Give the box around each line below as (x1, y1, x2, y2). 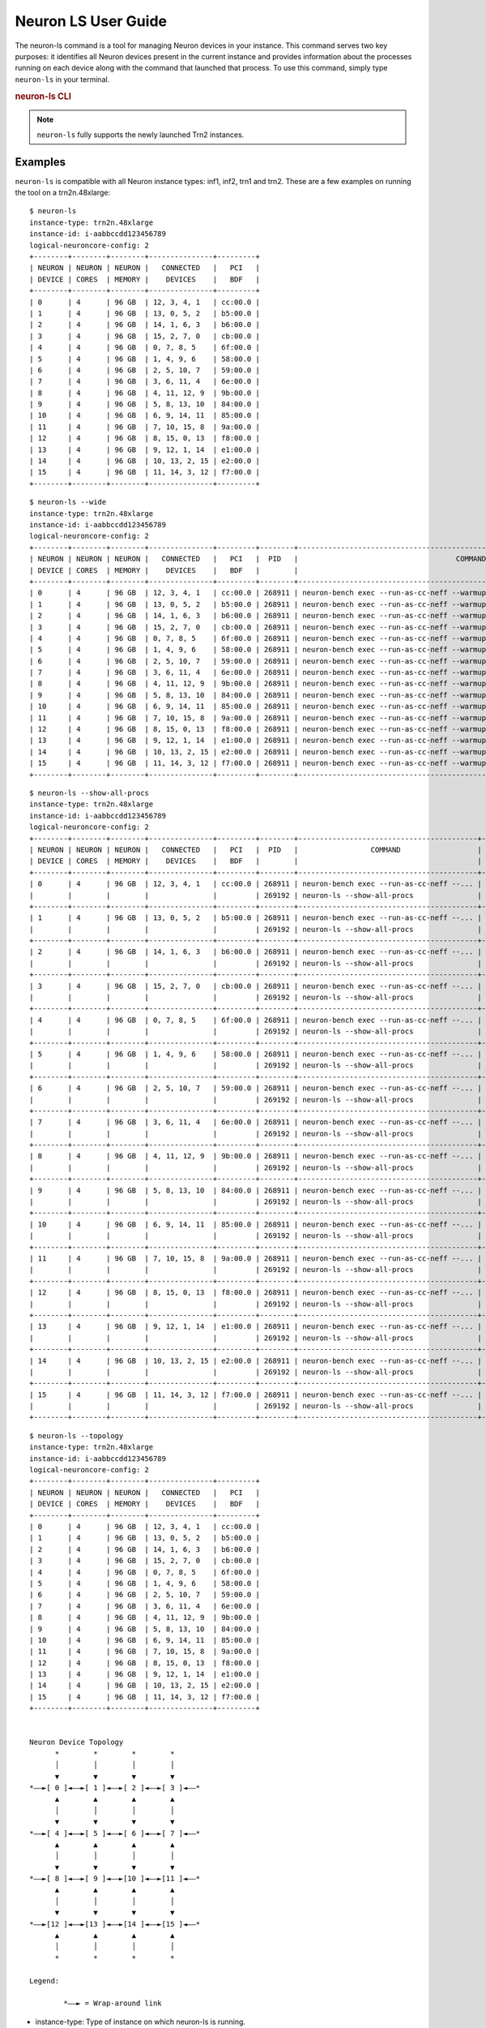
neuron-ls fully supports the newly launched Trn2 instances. (36, 130, 245, 140)
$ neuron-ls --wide (29, 497, 107, 507)
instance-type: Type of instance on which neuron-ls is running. (35, 2017, 246, 2026)
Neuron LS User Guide (15, 12, 168, 30)
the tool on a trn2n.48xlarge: (15, 187, 111, 198)
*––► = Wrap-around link (63, 1999, 162, 2008)
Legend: (29, 1976, 60, 1985)
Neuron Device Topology (29, 1738, 124, 1747)
